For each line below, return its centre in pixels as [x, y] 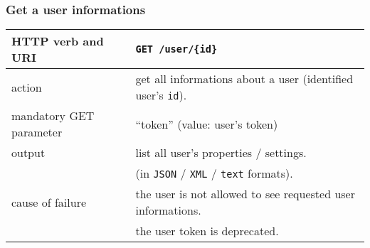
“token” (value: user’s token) [207, 124]
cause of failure [49, 202]
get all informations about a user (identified [244, 79]
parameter [37, 132]
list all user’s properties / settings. [221, 153]
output [28, 153]
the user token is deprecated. [207, 231]
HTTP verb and [58, 41]
